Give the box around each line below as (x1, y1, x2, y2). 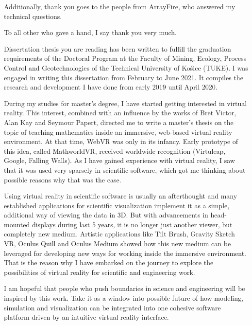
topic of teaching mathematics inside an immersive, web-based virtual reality (4, 126, 233, 137)
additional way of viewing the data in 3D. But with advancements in (4, 210, 208, 220)
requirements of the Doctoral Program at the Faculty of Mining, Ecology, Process (4, 53, 247, 63)
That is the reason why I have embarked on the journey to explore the (4, 257, 214, 268)
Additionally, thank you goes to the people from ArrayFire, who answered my (4, 1, 235, 11)
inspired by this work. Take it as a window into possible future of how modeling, (4, 293, 243, 303)
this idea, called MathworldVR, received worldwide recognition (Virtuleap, (4, 145, 226, 156)
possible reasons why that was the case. (4, 174, 121, 184)
